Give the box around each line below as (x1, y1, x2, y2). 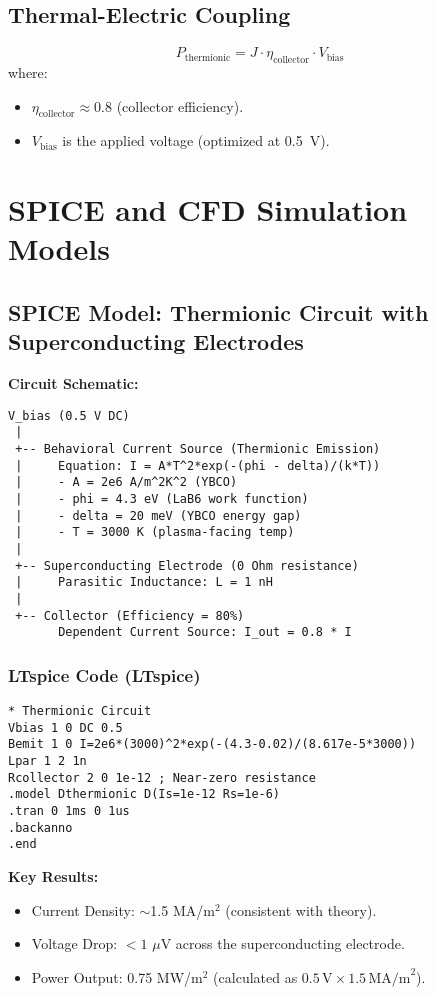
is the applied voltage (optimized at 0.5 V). (62, 130, 330, 151)
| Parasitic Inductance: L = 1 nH (15, 575, 273, 590)
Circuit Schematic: (8, 373, 139, 394)
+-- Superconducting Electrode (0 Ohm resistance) (15, 558, 359, 573)
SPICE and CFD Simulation (8, 189, 408, 230)
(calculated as (213, 966, 298, 987)
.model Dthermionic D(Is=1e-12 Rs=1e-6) (8, 787, 281, 802)
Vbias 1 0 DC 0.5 (8, 720, 123, 735)
